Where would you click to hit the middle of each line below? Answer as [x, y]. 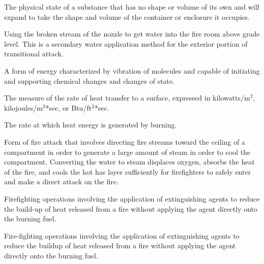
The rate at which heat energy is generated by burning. [91, 125]
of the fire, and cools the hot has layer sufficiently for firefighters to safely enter [128, 171]
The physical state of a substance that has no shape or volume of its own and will [132, 7]
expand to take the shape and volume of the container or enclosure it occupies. [127, 16]
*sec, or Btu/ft [69, 107]
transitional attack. [34, 54]
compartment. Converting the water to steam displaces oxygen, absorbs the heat [129, 162]
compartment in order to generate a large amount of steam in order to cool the [127, 152]
